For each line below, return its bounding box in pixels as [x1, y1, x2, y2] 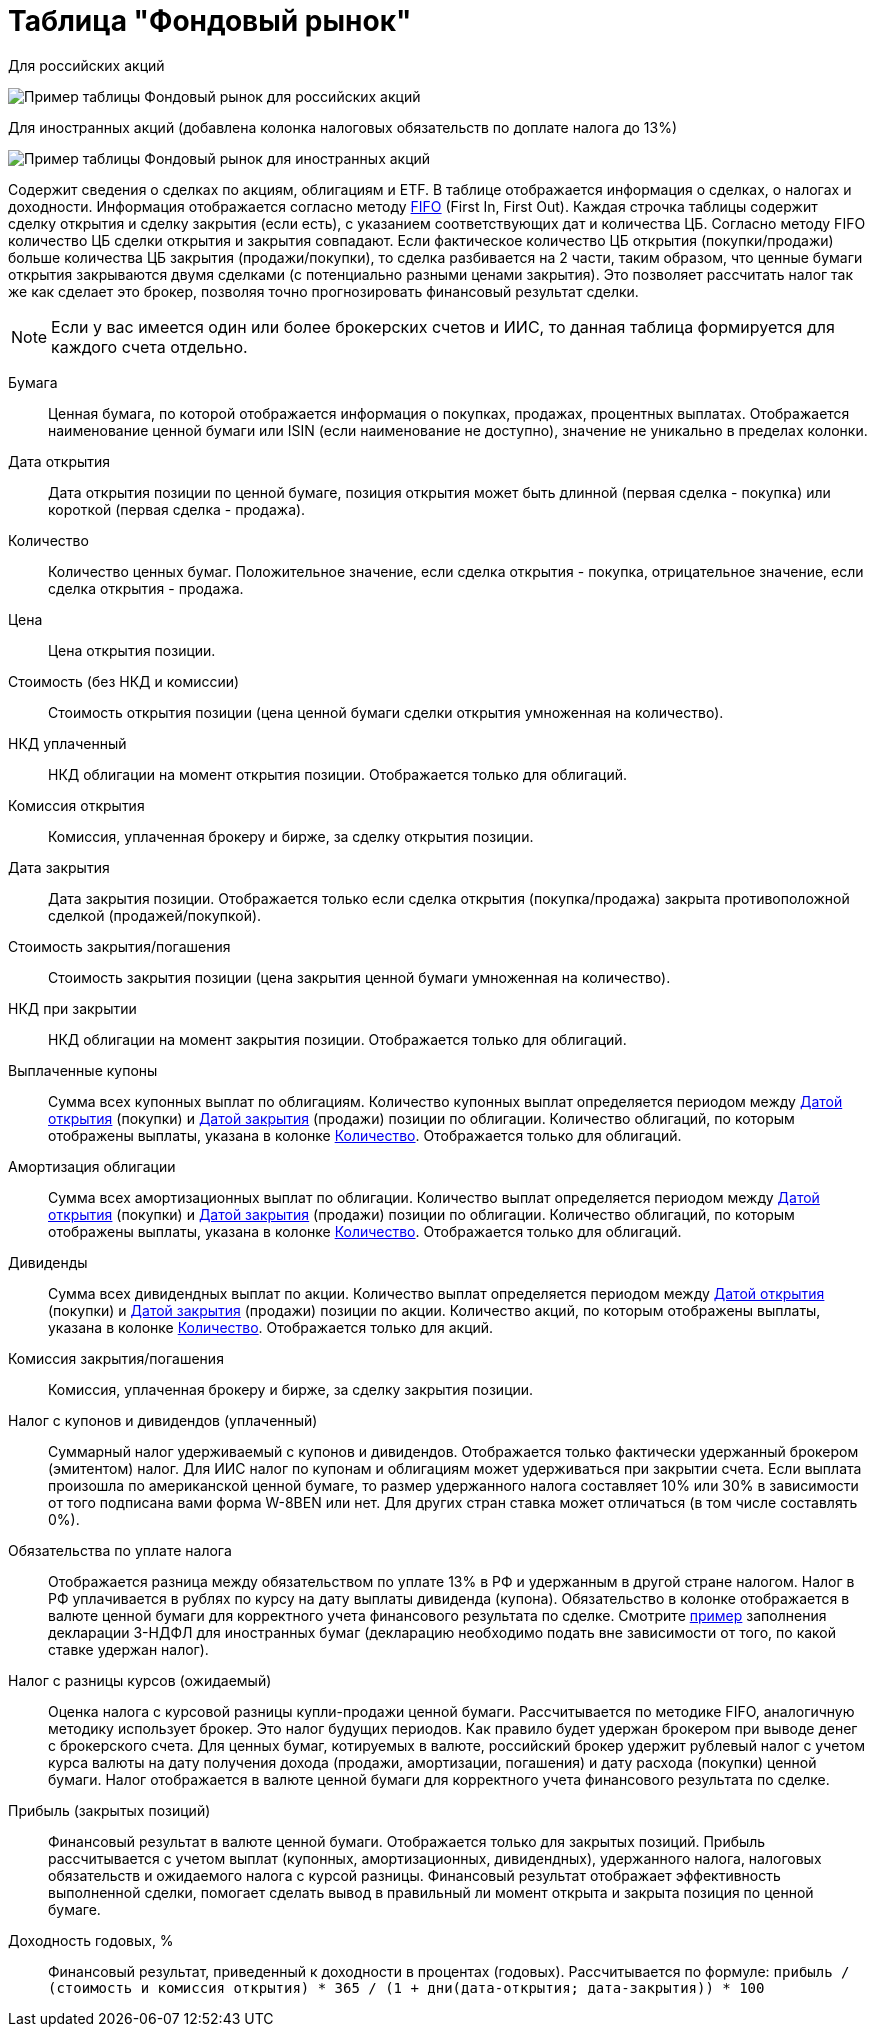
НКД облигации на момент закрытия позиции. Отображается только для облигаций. [48, 1030, 627, 1048]
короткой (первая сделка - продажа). [48, 500, 306, 518]
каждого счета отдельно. [51, 336, 248, 357]
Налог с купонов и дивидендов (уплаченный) [8, 1411, 318, 1429]
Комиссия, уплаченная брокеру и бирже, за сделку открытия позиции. [48, 827, 534, 845]
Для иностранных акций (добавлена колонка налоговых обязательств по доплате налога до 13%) [8, 118, 678, 136]
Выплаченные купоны [8, 1061, 158, 1079]
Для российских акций [8, 56, 165, 74]
